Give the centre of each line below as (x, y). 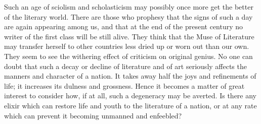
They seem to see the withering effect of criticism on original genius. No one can (128, 56)
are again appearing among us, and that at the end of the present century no (124, 26)
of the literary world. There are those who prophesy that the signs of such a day (128, 16)
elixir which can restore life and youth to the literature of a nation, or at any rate (130, 105)
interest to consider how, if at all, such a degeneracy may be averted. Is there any (130, 96)
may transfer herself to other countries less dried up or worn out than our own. (127, 46)
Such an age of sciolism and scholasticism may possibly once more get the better (129, 7)
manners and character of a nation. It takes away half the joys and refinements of (130, 76)
